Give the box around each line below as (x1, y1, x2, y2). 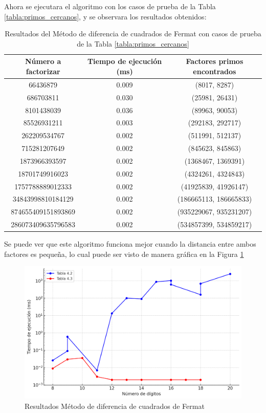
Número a (25, 56, 61, 67)
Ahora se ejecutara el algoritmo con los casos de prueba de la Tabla (4, 1, 216, 11)
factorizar (26, 66, 60, 76)
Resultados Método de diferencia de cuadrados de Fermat (25, 400, 205, 411)
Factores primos (186, 56, 243, 67)
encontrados (193, 66, 236, 76)
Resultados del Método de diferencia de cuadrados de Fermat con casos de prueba (5, 28, 261, 39)
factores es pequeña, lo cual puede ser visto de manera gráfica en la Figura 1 (4, 248, 244, 259)
